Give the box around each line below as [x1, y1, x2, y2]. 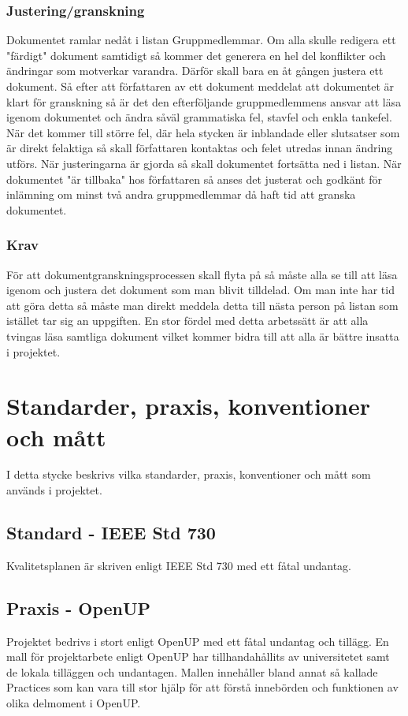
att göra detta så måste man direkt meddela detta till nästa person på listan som [6, 296, 399, 313]
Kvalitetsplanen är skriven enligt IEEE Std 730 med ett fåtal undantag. [6, 557, 351, 573]
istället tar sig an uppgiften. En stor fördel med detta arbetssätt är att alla [6, 312, 369, 329]
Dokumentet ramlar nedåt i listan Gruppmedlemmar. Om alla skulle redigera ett [6, 32, 396, 48]
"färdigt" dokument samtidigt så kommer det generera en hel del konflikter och [6, 47, 386, 63]
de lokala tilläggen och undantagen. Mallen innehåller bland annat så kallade [6, 663, 378, 680]
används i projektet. [6, 482, 102, 498]
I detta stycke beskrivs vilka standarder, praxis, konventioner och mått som [6, 466, 371, 483]
